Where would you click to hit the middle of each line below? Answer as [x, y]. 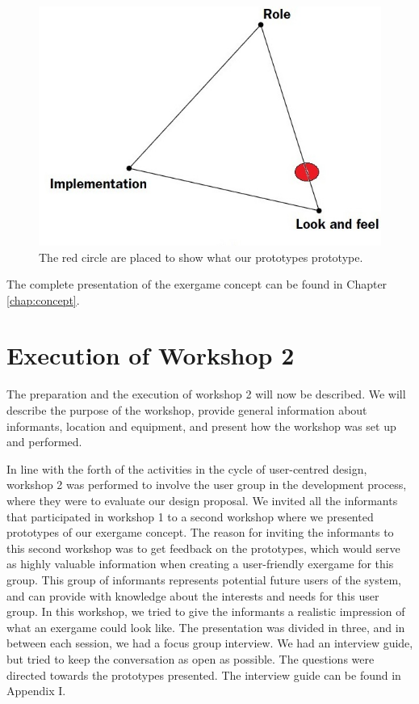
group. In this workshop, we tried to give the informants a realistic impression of [206, 611]
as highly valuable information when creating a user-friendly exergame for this [200, 564]
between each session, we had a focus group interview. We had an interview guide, [210, 643]
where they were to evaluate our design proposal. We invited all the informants [202, 500]
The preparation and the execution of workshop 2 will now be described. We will [206, 394]
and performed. [44, 442]
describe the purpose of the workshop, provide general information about [187, 410]
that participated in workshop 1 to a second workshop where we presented [190, 516]
